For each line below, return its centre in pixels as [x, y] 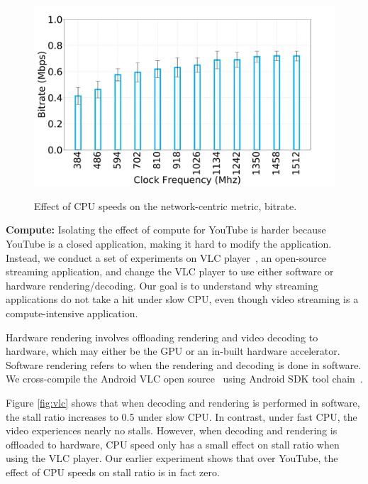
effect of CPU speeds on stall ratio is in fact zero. [113, 472]
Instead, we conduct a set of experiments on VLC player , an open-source [166, 257]
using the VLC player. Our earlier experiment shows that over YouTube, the [172, 458]
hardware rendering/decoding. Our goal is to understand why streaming [162, 285]
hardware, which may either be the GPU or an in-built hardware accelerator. [173, 351]
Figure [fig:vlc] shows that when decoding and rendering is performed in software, [183, 402]
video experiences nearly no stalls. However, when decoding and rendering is [172, 430]
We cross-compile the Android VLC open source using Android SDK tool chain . [184, 379]
